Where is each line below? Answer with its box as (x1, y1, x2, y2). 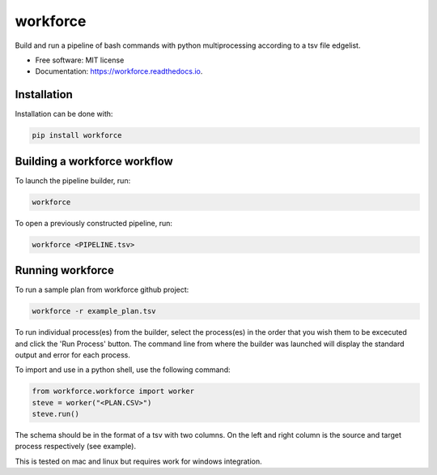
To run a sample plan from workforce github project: (15, 285, 189, 295)
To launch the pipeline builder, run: (15, 175, 131, 186)
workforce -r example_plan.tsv (32, 306, 157, 316)
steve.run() (32, 409, 80, 419)
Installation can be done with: (15, 109, 113, 119)
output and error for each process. (15, 349, 131, 360)
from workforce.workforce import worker (32, 387, 194, 396)
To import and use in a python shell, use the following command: (15, 365, 231, 374)
